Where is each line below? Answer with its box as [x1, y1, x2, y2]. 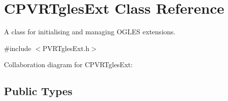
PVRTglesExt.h [42, 43, 90, 53]
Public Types [4, 83, 73, 99]
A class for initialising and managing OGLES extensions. [4, 26, 176, 37]
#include [4, 43, 32, 53]
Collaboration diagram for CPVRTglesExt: [4, 59, 133, 70]
